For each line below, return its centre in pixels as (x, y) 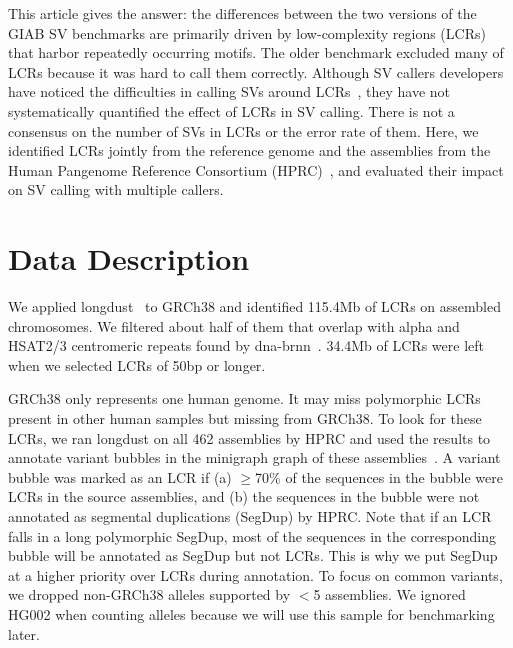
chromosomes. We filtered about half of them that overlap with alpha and (234, 325)
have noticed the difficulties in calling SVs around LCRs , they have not (229, 91)
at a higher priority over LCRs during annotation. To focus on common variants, (255, 574)
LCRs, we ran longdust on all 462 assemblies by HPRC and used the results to (249, 437)
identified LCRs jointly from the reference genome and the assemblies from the (249, 150)
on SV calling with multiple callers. (116, 189)
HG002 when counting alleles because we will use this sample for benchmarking (251, 613)
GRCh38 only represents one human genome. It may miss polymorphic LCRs (244, 398)
